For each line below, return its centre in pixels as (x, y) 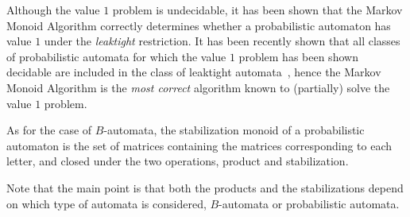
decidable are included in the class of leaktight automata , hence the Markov (194, 72)
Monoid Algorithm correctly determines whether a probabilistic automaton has (199, 25)
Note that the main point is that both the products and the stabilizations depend (205, 187)
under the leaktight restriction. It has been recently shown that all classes (222, 41)
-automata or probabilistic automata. (309, 203)
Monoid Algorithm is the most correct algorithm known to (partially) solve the (198, 87)
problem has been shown (298, 56)
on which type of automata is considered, (106, 203)
